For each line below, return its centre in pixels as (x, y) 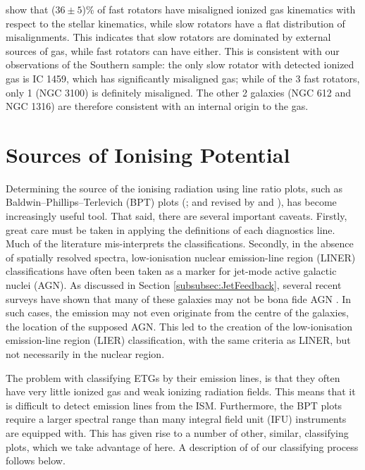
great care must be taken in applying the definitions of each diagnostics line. (171, 229)
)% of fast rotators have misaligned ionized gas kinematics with (219, 9)
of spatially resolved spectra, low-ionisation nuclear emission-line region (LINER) (181, 257)
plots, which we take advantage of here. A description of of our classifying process (182, 446)
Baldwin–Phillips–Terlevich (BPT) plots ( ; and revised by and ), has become (171, 202)
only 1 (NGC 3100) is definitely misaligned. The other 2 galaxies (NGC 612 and (179, 92)
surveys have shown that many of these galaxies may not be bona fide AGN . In (179, 298)
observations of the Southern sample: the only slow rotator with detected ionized (180, 64)
